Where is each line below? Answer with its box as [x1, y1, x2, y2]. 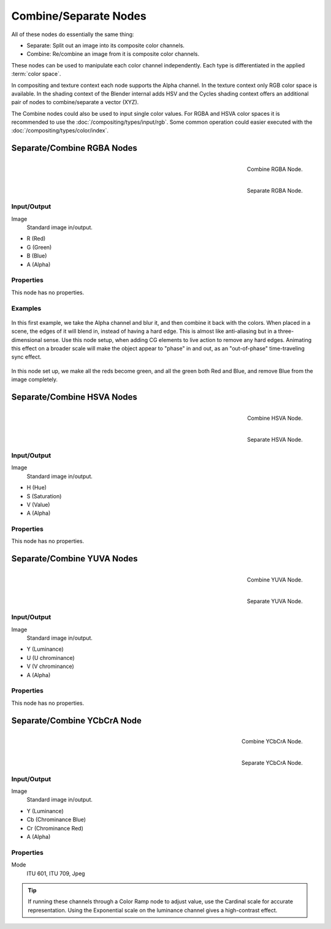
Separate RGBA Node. [246, 187, 303, 194]
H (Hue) [26, 484, 47, 491]
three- [278, 328, 294, 335]
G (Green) [26, 243, 52, 251]
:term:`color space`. [11, 70, 61, 78]
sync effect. [11, 353, 42, 361]
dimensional [11, 336, 42, 343]
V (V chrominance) [26, 662, 75, 670]
